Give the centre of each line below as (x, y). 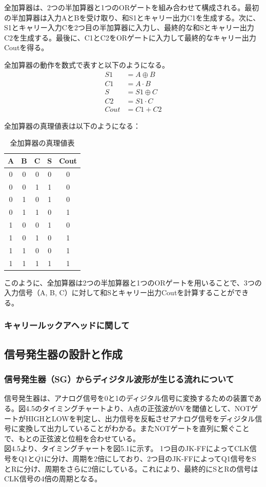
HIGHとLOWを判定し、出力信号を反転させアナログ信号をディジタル (140, 418)
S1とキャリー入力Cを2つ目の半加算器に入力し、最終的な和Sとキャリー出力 (129, 27)
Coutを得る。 (26, 47)
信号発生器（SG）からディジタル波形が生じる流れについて (119, 379)
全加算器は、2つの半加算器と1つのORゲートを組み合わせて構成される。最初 (132, 7)
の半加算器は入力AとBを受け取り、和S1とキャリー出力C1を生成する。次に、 (132, 17)
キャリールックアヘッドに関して (67, 325)
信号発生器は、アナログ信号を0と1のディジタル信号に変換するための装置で (129, 398)
